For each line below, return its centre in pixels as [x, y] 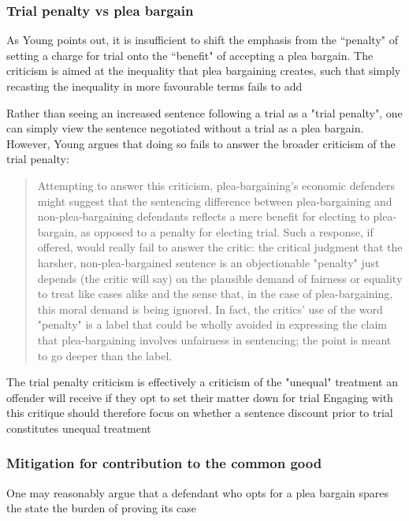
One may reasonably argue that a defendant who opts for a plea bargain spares [198, 492]
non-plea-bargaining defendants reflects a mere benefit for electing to [203, 216]
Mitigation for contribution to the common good [164, 463]
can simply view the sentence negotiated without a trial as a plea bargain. [185, 128]
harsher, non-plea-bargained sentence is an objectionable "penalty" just [208, 262]
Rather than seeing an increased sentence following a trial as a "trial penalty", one [204, 112]
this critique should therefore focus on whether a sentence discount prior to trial [200, 413]
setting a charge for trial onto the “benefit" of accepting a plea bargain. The [190, 55]
